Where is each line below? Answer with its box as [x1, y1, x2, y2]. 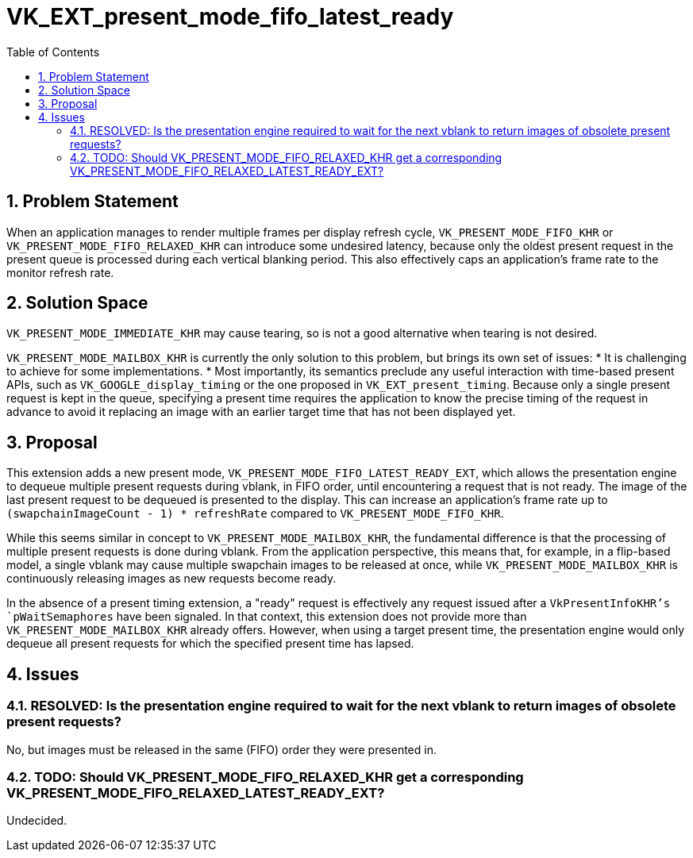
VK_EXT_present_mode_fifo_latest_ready [6, 3, 454, 30]
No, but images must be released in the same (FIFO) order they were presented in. [6, 742, 437, 756]
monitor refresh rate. [6, 265, 114, 279]
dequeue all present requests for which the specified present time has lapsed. [6, 637, 414, 651]
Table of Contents [6, 44, 100, 59]
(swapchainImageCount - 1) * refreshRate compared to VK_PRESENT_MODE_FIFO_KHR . [6, 506, 504, 521]
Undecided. [6, 814, 67, 828]
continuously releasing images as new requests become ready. [6, 571, 337, 586]
